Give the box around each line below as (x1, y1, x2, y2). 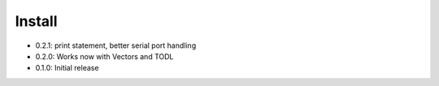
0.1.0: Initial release (35, 63, 99, 73)
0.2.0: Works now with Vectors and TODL (35, 51, 174, 61)
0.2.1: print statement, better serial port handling (35, 41, 197, 50)
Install (15, 12, 58, 30)
